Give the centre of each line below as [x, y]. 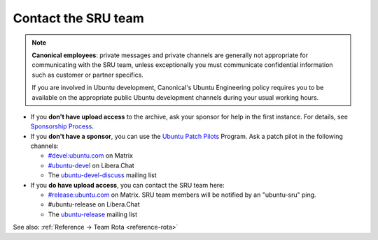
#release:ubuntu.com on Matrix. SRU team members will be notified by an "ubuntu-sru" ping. [182, 195]
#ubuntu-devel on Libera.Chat [91, 165]
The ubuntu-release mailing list [93, 214]
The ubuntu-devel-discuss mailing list [102, 175]
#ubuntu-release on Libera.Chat [94, 204]
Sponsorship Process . [62, 126]
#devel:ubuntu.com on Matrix [90, 156]
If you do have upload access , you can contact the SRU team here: [128, 185]
